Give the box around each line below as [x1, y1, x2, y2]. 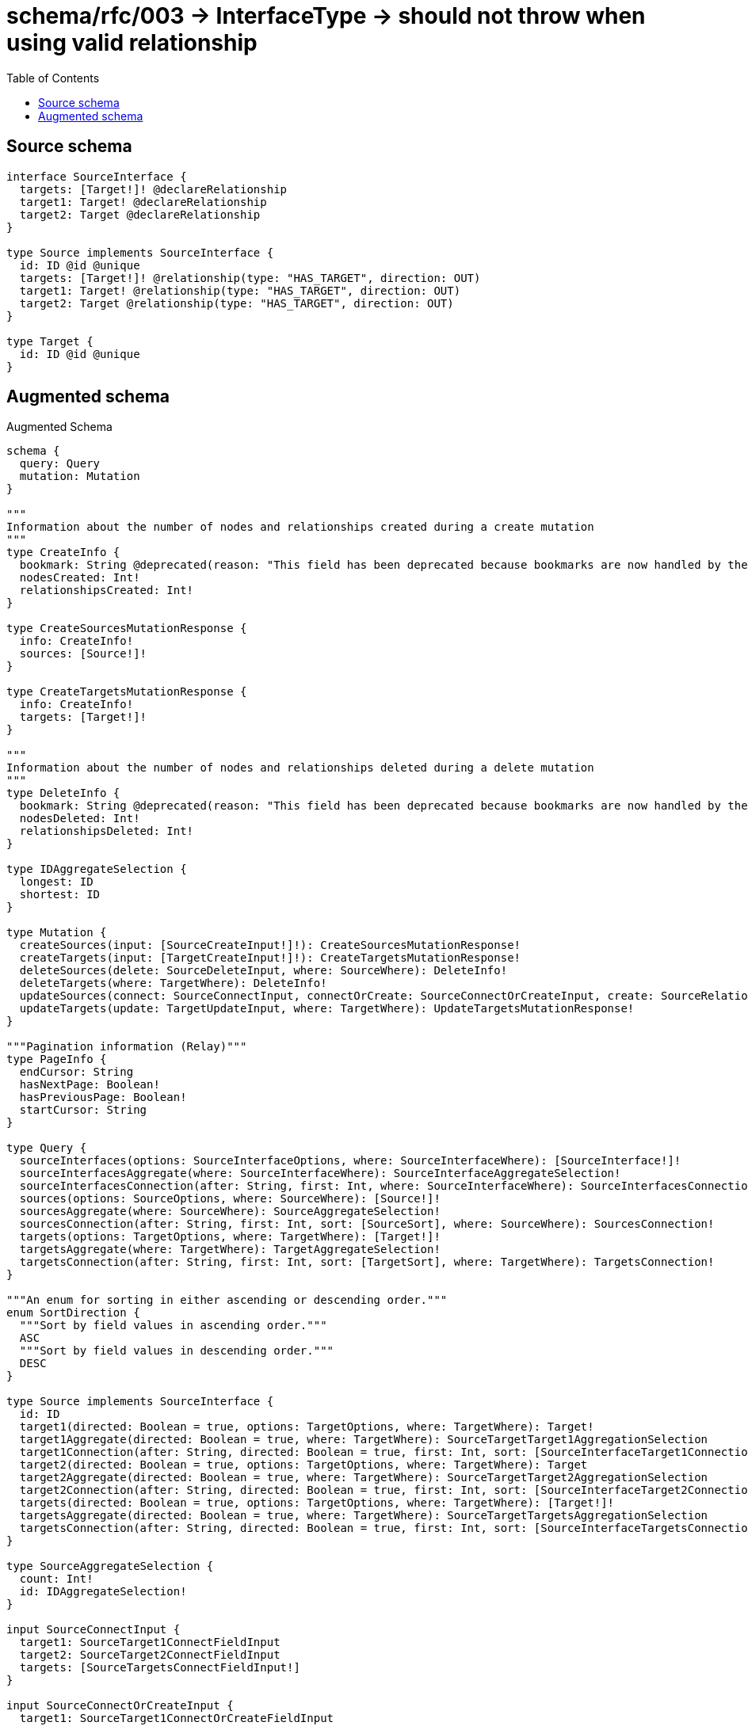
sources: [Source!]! [19, 647, 147, 661]
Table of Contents [6, 70, 100, 85]
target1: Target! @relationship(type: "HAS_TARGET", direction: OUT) [19, 284, 461, 297]
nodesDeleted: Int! [19, 812, 140, 825]
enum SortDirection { [6, 1306, 140, 1320]
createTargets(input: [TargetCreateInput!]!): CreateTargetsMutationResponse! [19, 951, 521, 965]
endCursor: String [19, 1065, 134, 1079]
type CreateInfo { [6, 546, 120, 559]
